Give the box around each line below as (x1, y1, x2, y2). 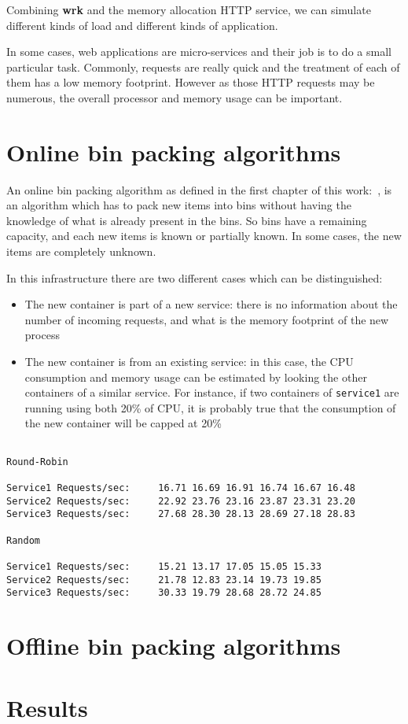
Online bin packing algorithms (6, 135, 341, 168)
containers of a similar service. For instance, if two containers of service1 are (24, 384, 399, 401)
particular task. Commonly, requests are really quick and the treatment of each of (6, 58, 400, 75)
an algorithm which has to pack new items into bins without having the (6, 197, 351, 213)
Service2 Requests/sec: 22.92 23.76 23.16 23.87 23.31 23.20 (6, 495, 355, 507)
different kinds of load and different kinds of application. (6, 17, 278, 33)
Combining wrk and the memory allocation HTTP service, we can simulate (6, 2, 371, 17)
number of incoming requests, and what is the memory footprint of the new (24, 311, 389, 327)
